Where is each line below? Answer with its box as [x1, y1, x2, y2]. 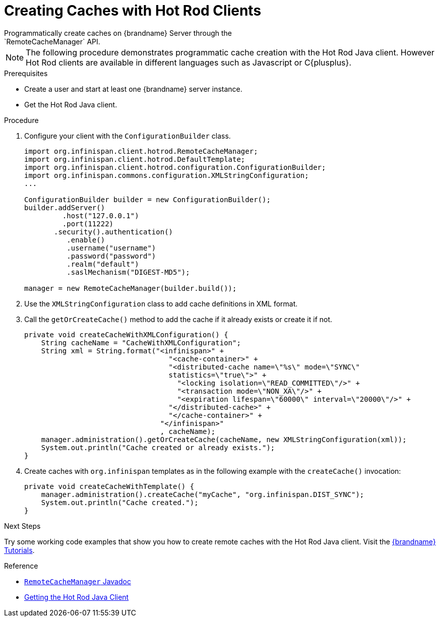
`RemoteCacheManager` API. [4, 37, 100, 46]
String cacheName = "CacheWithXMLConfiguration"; [41, 338, 241, 347]
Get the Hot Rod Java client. [24, 100, 117, 109]
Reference [4, 561, 38, 570]
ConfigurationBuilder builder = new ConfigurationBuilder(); [24, 195, 271, 204]
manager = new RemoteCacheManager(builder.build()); [24, 284, 237, 292]
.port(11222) [62, 219, 114, 228]
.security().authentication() [54, 227, 173, 236]
